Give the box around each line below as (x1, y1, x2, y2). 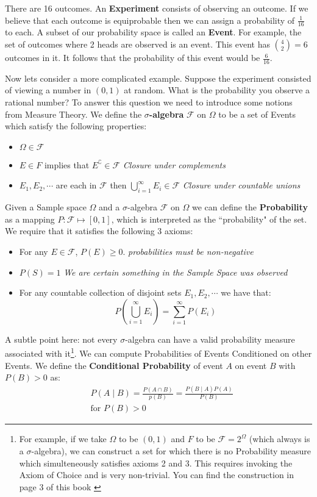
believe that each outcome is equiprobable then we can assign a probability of (5, 13, 295, 26)
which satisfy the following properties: (5, 120, 147, 132)
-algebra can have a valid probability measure (125, 332, 295, 345)
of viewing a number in (5, 84, 91, 96)
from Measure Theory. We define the (5, 107, 142, 120)
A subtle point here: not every (5, 332, 118, 345)
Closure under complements (123, 158, 226, 171)
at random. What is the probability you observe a (124, 84, 310, 96)
